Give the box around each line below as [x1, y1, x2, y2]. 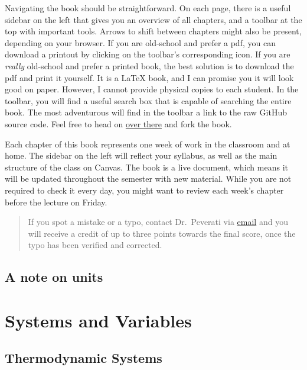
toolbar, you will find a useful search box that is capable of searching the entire [5, 94, 292, 107]
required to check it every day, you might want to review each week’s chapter [5, 184, 284, 196]
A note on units [5, 268, 103, 286]
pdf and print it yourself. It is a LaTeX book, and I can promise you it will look [5, 71, 294, 83]
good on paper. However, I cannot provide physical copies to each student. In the [5, 83, 299, 95]
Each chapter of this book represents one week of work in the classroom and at [5, 137, 290, 150]
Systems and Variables [5, 308, 192, 332]
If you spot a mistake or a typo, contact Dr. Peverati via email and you [28, 215, 288, 228]
